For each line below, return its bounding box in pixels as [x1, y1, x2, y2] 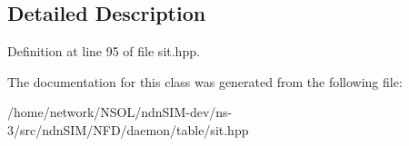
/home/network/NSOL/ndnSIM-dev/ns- [7, 102, 233, 122]
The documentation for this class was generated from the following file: [7, 72, 403, 91]
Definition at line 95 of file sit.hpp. [7, 42, 200, 61]
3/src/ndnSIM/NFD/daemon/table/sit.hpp [7, 120, 249, 139]
